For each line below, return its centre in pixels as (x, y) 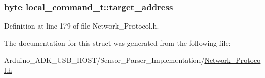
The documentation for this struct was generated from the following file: (117, 43)
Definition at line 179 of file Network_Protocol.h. (82, 26)
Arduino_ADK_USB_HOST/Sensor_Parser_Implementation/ (104, 60)
